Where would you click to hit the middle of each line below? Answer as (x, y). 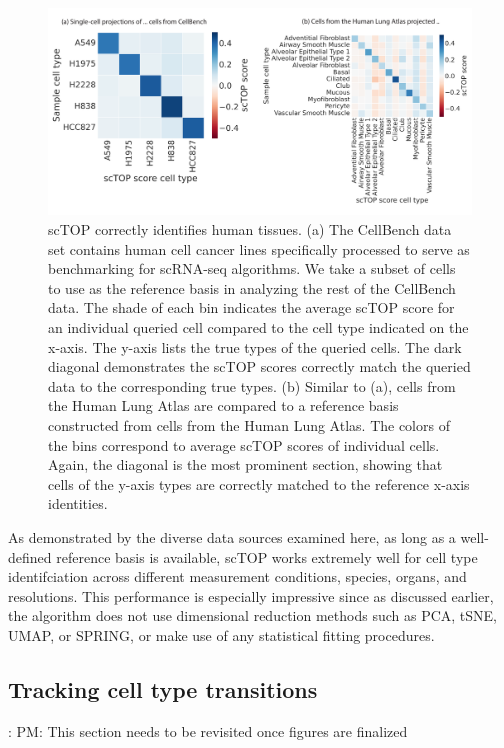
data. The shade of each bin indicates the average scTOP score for (251, 307)
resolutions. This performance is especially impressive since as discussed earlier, (251, 595)
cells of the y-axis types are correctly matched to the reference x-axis (259, 483)
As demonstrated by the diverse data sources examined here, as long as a (232, 536)
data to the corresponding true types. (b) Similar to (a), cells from (252, 385)
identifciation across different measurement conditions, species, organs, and (237, 576)
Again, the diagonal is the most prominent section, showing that (245, 464)
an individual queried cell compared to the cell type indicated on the (258, 327)
